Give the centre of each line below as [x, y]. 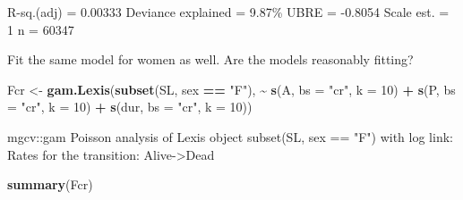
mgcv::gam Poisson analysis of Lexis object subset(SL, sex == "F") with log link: [230, 136]
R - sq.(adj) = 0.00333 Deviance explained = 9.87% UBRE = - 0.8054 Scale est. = [228, 12]
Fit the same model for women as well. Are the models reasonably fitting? [210, 59]
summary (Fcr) [50, 184]
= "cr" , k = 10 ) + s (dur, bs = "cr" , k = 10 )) [130, 107]
